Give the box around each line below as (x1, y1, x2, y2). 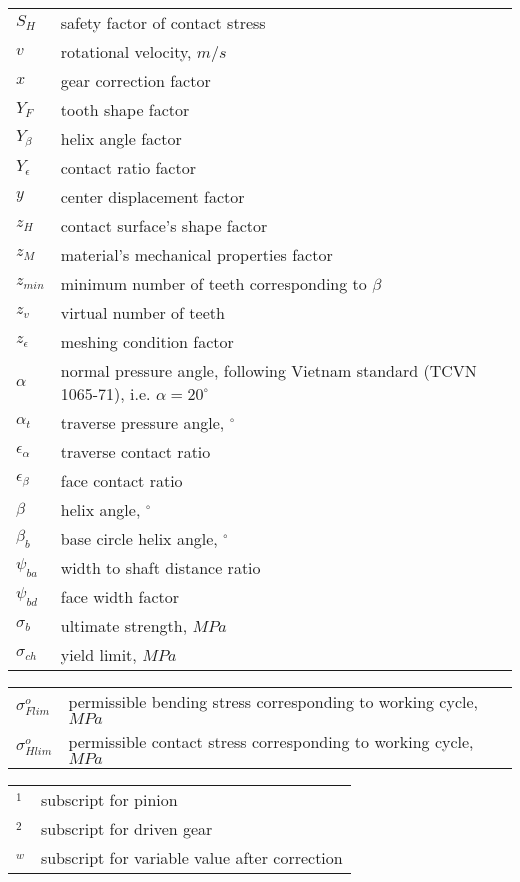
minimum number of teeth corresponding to (60, 272, 367, 295)
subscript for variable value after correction (40, 846, 343, 869)
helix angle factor (60, 127, 182, 150)
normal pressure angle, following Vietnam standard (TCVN (60, 359, 477, 382)
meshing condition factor (60, 330, 234, 353)
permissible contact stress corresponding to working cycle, (68, 730, 474, 753)
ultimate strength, (60, 614, 188, 637)
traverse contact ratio (60, 440, 211, 463)
